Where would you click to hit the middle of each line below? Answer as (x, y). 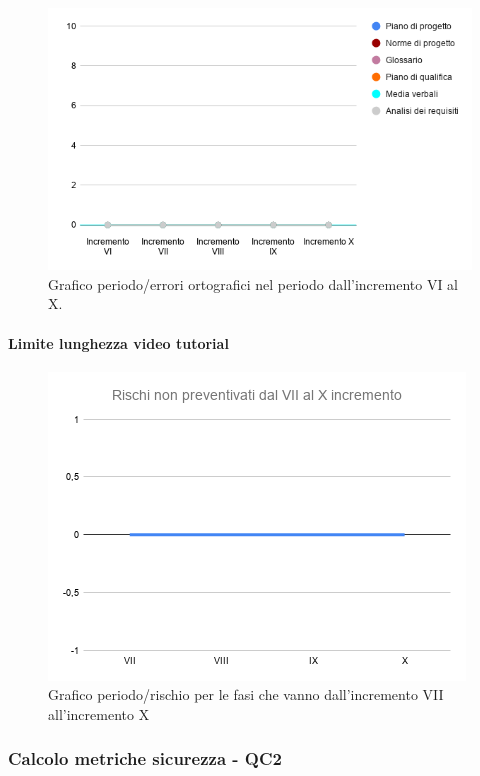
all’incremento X (99, 713)
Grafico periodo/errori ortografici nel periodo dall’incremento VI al (253, 283)
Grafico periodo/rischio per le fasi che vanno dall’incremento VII (246, 694)
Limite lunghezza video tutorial (118, 342)
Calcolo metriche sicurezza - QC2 (145, 758)
